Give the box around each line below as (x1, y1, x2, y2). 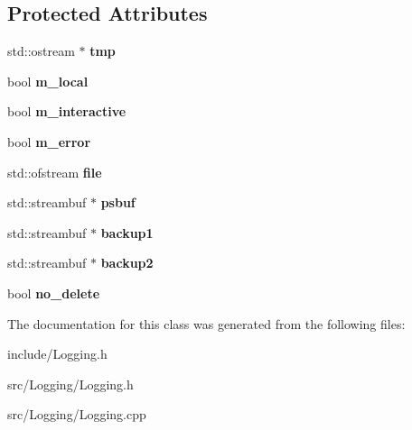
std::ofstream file (7, 162, 102, 181)
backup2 (100, 253, 154, 272)
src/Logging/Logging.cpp (7, 405, 146, 424)
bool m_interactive (7, 102, 126, 121)
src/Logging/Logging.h (7, 374, 134, 393)
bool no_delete (7, 283, 100, 302)
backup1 (100, 223, 154, 242)
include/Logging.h (7, 344, 108, 363)
